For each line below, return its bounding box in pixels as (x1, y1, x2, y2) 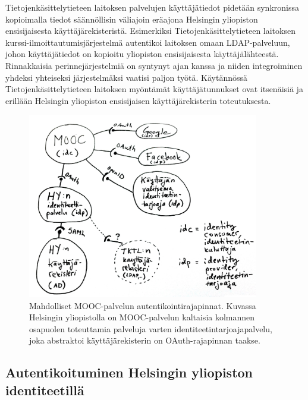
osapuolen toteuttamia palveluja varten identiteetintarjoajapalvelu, (29, 322, 272, 335)
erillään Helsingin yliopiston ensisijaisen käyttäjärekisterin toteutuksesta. (5, 94, 271, 106)
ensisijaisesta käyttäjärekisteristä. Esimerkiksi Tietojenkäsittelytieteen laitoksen (5, 24, 296, 37)
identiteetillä (5, 380, 84, 399)
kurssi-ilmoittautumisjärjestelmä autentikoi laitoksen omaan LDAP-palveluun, (5, 36, 290, 48)
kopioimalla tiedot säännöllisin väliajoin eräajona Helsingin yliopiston (5, 12, 258, 25)
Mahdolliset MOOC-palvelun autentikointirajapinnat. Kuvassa (29, 299, 256, 311)
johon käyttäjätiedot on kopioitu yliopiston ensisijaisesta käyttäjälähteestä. (5, 48, 279, 60)
